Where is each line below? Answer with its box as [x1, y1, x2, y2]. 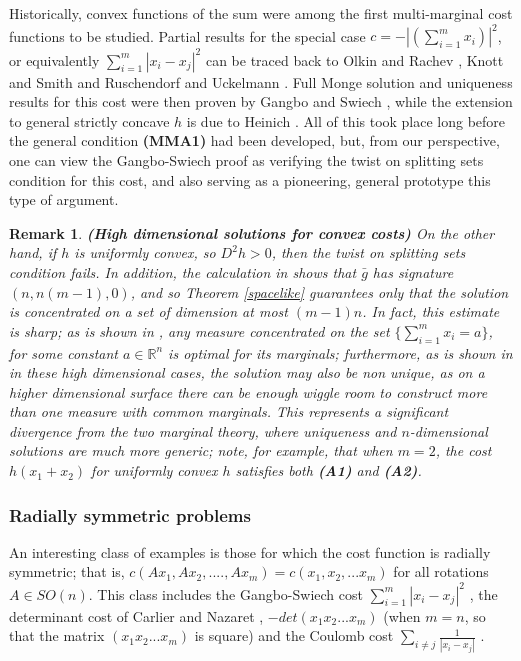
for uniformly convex [91, 460, 218, 481]
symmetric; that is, [9, 561, 125, 582]
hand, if [9, 242, 57, 263]
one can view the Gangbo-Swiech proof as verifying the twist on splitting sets [9, 149, 484, 170]
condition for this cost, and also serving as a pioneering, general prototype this [9, 169, 491, 190]
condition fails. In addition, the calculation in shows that [9, 261, 357, 282]
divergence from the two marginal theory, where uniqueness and [9, 420, 397, 441]
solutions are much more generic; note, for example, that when [9, 440, 393, 461]
